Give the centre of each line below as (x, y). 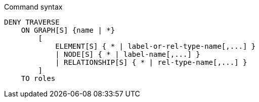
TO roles (38, 78)
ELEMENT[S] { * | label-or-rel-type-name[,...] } (156, 46)
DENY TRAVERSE (32, 22)
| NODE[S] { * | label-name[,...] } (128, 54)
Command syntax (33, 7)
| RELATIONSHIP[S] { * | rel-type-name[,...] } (151, 62)
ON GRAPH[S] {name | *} (68, 30)
